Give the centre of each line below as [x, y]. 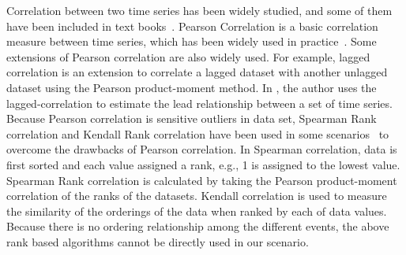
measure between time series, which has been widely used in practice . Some [192, 41]
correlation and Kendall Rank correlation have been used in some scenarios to [198, 133]
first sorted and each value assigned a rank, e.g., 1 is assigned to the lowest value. [203, 164]
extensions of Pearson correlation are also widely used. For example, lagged [188, 56]
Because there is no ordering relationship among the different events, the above [198, 226]
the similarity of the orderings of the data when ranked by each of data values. [197, 211]
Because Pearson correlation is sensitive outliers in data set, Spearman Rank [192, 118]
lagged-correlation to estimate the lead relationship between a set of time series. [199, 103]
